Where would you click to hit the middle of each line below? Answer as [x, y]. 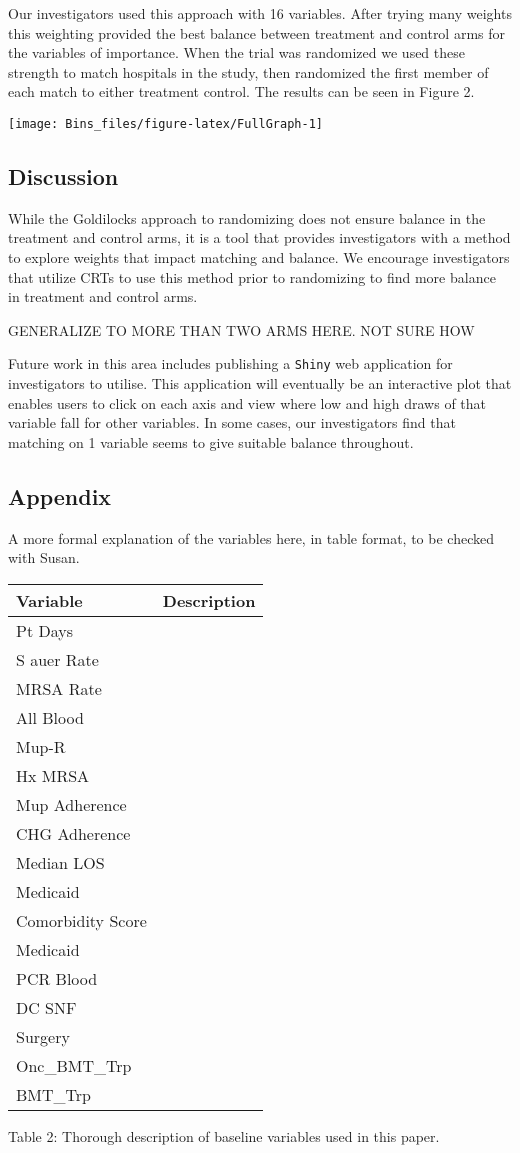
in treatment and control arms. [103, 296]
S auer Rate [57, 659]
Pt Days [44, 630]
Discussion [63, 176]
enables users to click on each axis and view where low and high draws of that [247, 402]
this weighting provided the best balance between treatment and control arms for [257, 32]
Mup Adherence [71, 804]
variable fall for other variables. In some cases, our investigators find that [232, 422]
